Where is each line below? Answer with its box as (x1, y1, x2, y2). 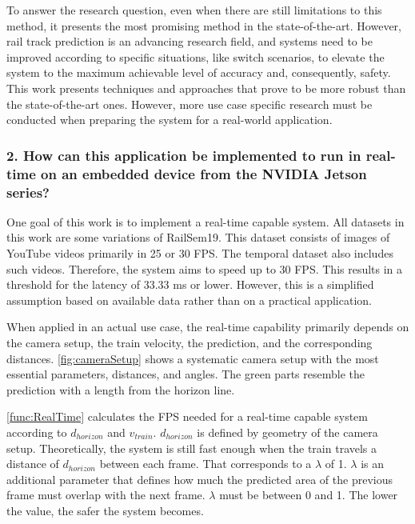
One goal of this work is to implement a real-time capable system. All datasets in (6, 213, 405, 230)
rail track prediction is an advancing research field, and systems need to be (6, 33, 373, 50)
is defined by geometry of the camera (197, 423, 378, 440)
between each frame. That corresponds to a (99, 455, 312, 472)
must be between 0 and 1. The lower (219, 486, 398, 503)
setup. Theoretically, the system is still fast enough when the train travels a (6, 439, 377, 456)
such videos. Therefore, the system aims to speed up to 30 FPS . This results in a (6, 260, 403, 277)
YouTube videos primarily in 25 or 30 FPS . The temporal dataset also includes (6, 245, 393, 261)
